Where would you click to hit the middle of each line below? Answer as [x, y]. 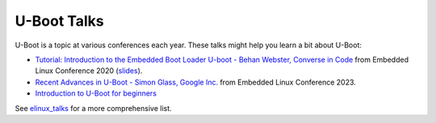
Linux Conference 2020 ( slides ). [89, 71]
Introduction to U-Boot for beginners [96, 93]
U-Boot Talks [59, 21]
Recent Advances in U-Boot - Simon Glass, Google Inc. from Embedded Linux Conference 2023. [196, 82]
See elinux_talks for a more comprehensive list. [94, 108]
